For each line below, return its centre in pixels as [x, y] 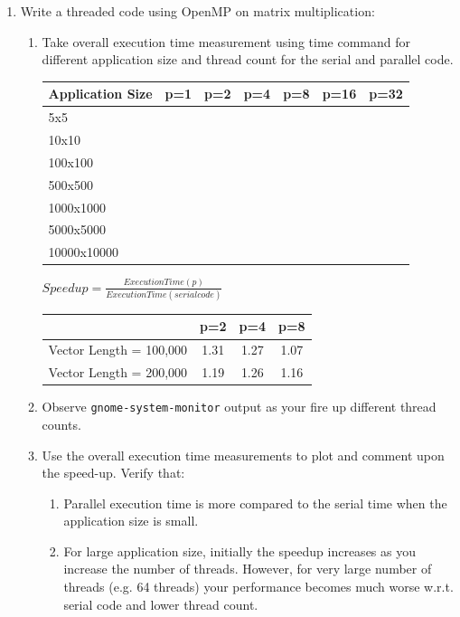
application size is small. [131, 521]
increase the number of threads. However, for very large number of [248, 569]
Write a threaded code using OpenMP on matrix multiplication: [197, 11]
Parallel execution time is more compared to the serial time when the [255, 503]
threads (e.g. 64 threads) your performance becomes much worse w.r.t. [258, 587]
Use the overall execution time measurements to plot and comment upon [243, 455]
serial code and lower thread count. [161, 604]
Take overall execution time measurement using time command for [226, 41]
